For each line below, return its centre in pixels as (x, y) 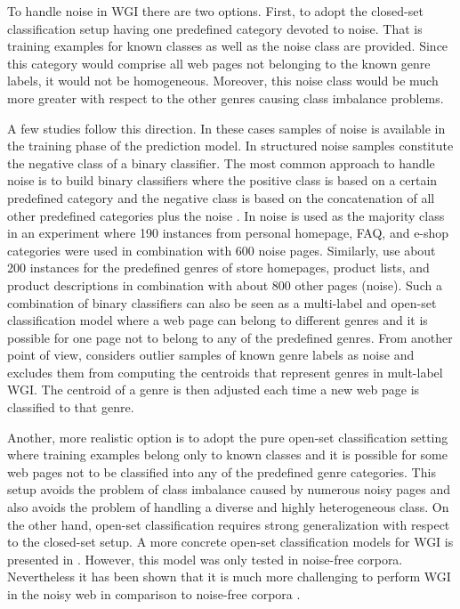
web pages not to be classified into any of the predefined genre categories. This (222, 471)
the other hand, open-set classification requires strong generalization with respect (229, 524)
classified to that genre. (71, 407)
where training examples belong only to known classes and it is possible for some (227, 455)
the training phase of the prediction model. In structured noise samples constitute (230, 146)
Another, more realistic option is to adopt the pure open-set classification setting (228, 437)
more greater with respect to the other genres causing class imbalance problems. (226, 97)
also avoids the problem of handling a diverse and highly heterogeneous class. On (228, 507)
